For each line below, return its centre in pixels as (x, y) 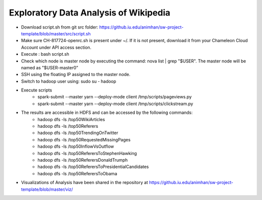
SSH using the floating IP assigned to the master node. (76, 75)
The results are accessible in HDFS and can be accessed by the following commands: (107, 113)
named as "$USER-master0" (50, 67)
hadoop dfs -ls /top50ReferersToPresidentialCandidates (93, 167)
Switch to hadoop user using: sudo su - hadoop (69, 81)
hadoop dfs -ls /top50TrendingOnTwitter (78, 133)
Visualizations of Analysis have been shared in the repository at (84, 183)
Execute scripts (37, 90)
